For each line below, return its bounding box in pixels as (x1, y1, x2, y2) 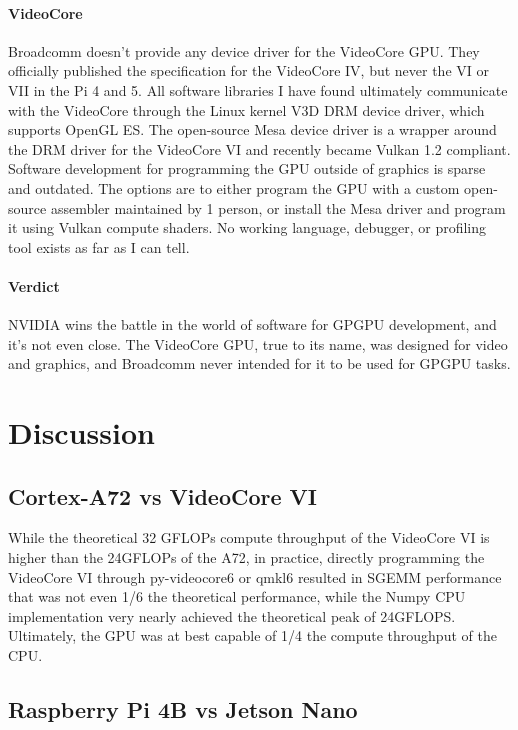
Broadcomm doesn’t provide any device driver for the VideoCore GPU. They (8, 40, 480, 61)
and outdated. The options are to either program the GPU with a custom (8, 177, 460, 198)
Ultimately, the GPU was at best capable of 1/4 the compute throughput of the (8, 625, 497, 646)
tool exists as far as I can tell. (8, 236, 190, 257)
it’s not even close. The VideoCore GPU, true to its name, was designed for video (8, 333, 508, 354)
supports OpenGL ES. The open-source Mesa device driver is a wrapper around (8, 119, 497, 140)
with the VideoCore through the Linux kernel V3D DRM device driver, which (8, 99, 485, 120)
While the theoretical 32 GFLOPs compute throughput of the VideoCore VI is (8, 527, 490, 548)
